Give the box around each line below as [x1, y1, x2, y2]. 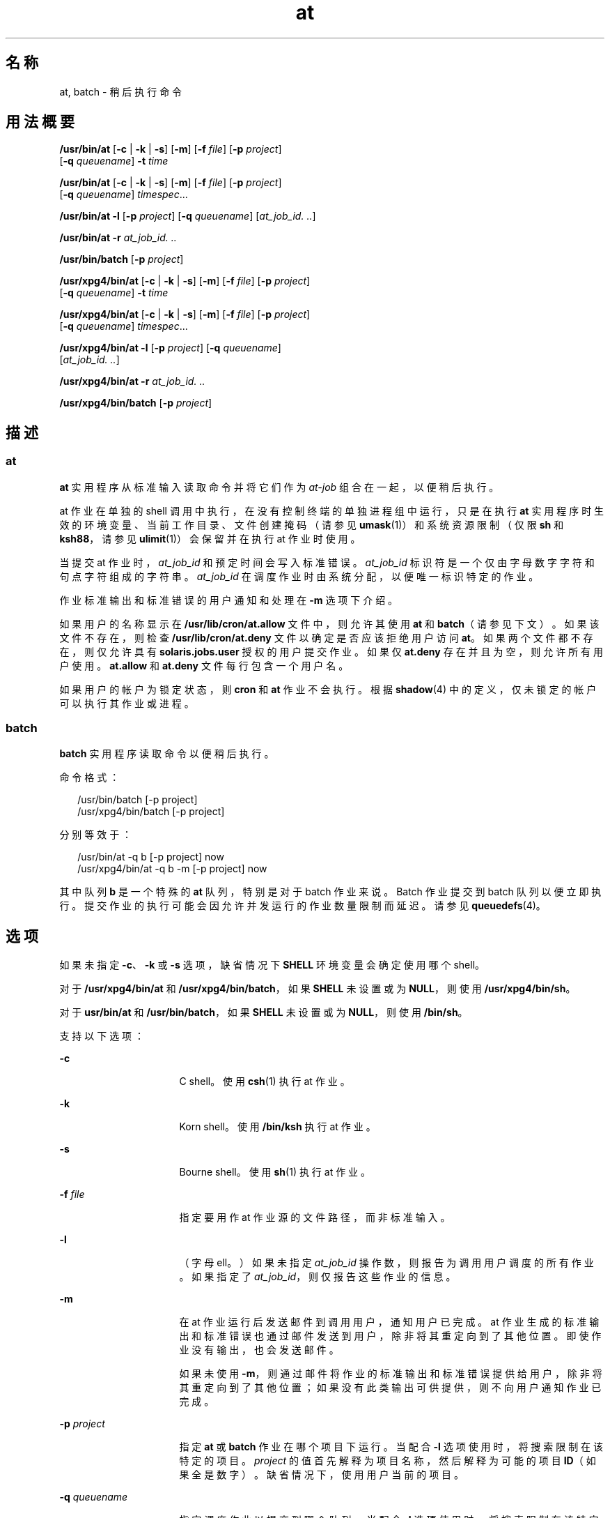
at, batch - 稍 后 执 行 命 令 [59, 85, 182, 98]
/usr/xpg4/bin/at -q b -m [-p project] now [77, 863, 267, 875]
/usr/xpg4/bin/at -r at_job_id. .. [59, 375, 205, 388]
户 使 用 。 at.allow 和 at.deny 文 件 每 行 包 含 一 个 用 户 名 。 [59, 659, 349, 671]
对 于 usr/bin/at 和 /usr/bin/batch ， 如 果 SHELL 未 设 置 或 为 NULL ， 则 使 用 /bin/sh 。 [59, 1006, 468, 1019]
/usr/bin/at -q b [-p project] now [77, 851, 224, 863]
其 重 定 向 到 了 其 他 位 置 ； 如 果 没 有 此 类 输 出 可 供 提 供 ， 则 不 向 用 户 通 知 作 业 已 [179, 1381, 602, 1394]
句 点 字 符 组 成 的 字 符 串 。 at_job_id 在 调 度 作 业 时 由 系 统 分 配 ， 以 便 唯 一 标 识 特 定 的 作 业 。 [59, 570, 539, 582]
